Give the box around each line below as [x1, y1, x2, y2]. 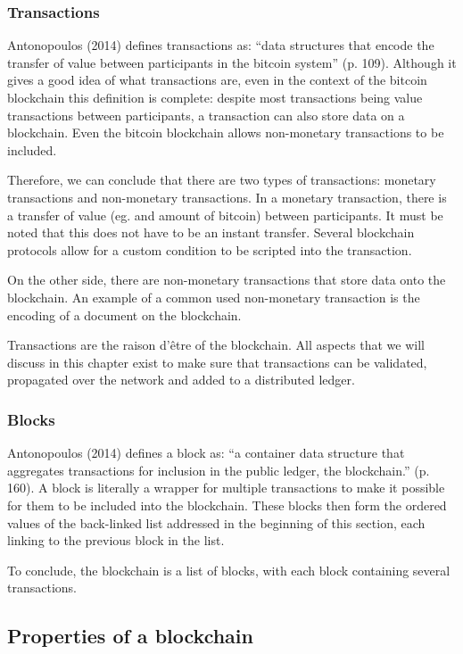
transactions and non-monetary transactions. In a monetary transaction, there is [7, 187, 447, 206]
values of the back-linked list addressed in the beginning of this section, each [7, 513, 426, 532]
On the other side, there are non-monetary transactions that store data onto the [7, 270, 446, 289]
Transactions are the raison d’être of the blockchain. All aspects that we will [7, 335, 425, 354]
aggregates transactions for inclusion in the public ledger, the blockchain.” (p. [7, 460, 430, 479]
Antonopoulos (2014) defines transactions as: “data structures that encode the [7, 36, 434, 54]
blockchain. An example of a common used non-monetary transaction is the [7, 287, 420, 306]
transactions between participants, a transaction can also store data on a [7, 105, 405, 124]
